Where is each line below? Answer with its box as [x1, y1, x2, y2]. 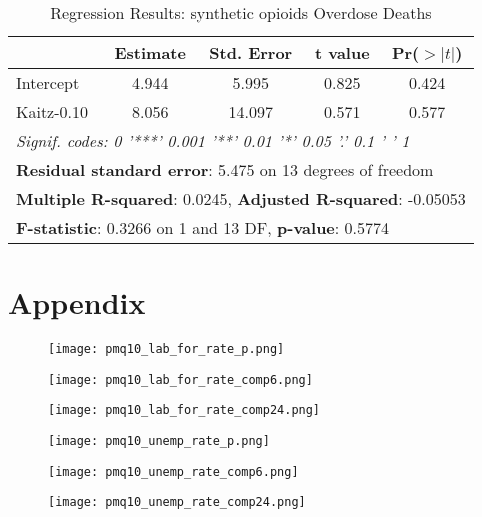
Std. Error [209, 41, 293, 64]
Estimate [114, 41, 186, 64]
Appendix [8, 282, 146, 323]
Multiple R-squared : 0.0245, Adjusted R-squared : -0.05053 [16, 187, 466, 210]
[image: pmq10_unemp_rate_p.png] [48, 434, 270, 449]
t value [314, 41, 370, 64]
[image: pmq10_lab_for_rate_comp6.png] [48, 372, 313, 387]
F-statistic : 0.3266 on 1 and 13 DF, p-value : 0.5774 [16, 216, 390, 239]
